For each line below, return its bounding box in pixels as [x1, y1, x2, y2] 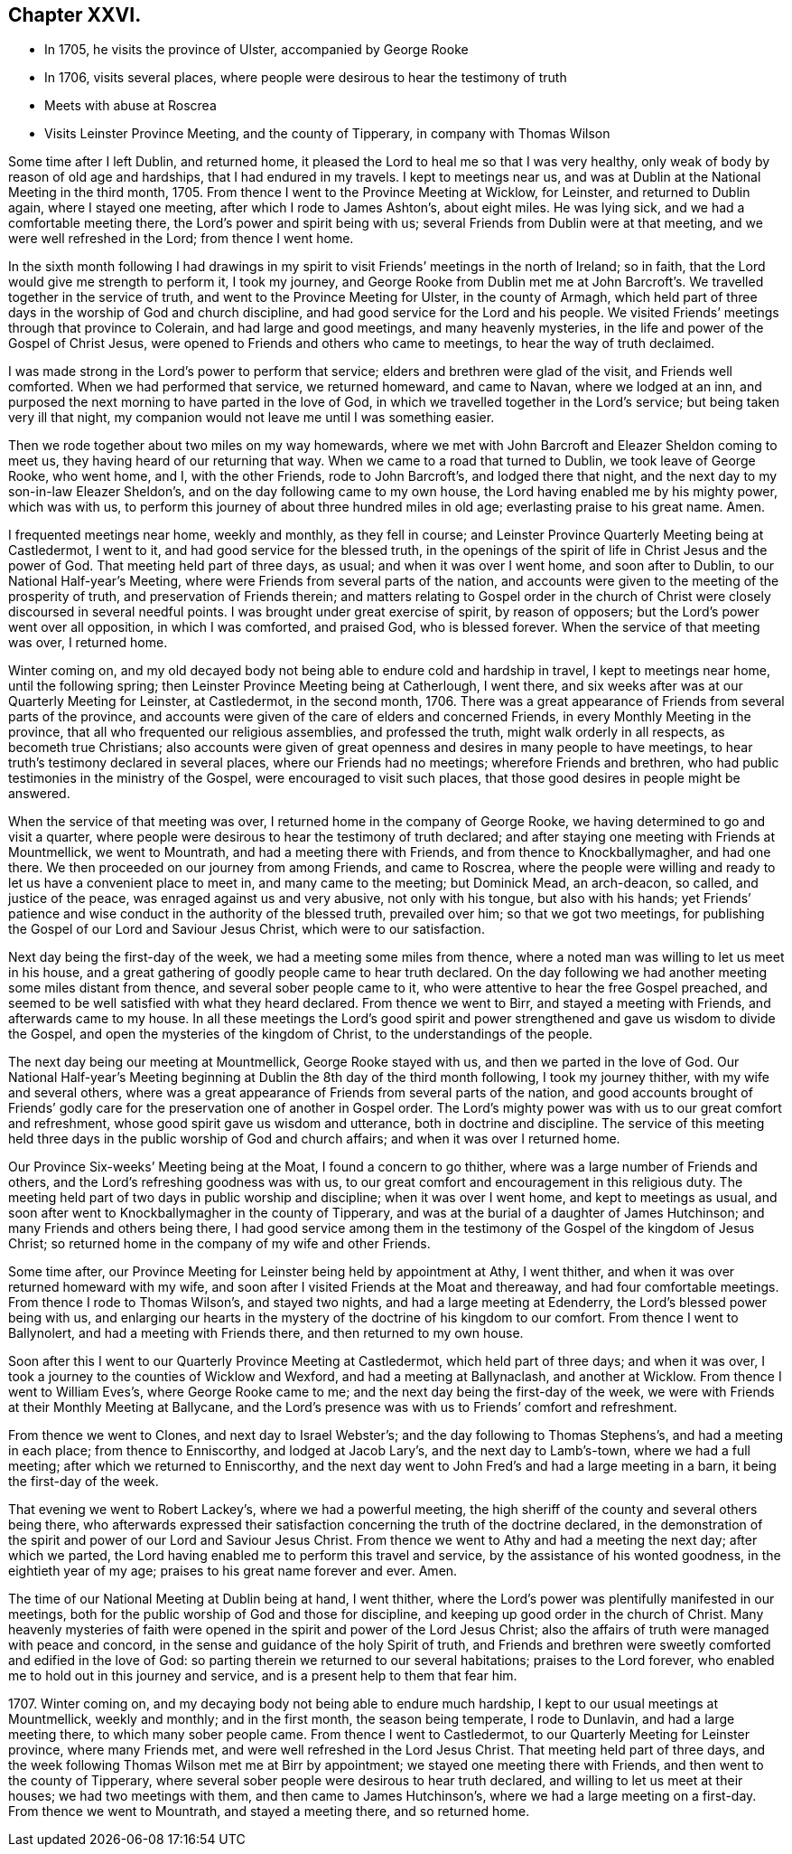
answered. [8, 786, 70, 802]
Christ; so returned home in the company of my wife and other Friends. [8, 1236, 431, 1252]
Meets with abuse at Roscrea [44, 98, 217, 114]
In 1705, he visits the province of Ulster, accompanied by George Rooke [44, 42, 469, 58]
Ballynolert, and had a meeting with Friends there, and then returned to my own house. [8, 1325, 524, 1341]
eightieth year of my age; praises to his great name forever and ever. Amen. [8, 1563, 458, 1579]
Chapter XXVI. [8, 4, 142, 26]
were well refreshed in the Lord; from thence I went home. [8, 231, 354, 247]
